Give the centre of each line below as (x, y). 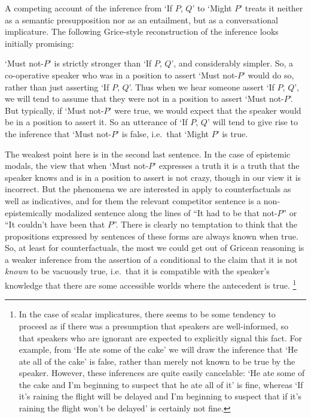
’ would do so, (269, 75)
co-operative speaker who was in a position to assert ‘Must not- (121, 75)
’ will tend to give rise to (252, 122)
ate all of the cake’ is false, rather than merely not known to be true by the (157, 361)
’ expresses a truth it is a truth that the (227, 166)
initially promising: (39, 43)
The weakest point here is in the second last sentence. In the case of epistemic (148, 154)
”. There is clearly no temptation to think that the (205, 224)
